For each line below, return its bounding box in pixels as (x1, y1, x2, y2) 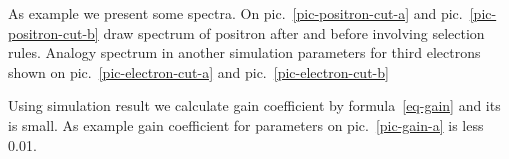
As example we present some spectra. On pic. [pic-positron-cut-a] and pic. (8, 3, 463, 23)
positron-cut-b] (8, 22, 99, 43)
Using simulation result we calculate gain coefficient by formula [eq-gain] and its (8, 95, 501, 116)
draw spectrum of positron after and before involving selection (103, 22, 485, 43)
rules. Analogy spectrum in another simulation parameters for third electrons (8, 42, 481, 63)
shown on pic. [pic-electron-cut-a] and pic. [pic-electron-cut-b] (8, 61, 389, 82)
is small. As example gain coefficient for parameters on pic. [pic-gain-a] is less (8, 114, 484, 135)
